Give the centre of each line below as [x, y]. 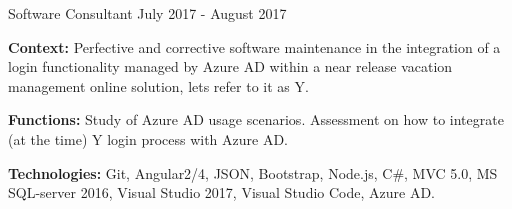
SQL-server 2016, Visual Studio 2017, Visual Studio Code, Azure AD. [221, 192]
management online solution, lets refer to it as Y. [158, 85]
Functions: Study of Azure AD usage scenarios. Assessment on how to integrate [256, 119]
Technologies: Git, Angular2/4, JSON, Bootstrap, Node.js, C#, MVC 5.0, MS [253, 172]
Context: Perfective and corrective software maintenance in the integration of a [254, 46]
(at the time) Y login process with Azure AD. [148, 138]
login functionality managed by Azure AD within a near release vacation [230, 66]
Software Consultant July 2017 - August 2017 [147, 13]
